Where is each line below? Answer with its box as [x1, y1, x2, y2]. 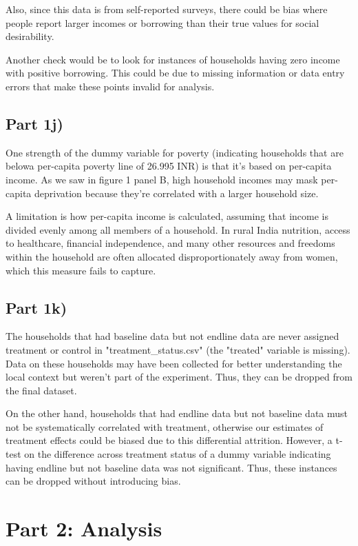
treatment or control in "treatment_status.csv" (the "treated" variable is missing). [6, 342, 350, 356]
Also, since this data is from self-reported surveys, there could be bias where [6, 2, 328, 16]
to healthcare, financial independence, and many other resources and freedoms [6, 236, 335, 250]
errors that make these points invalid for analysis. [6, 79, 215, 93]
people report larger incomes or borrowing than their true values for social [6, 15, 319, 30]
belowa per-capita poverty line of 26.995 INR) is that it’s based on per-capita [6, 159, 332, 173]
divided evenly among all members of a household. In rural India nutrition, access [6, 222, 350, 236]
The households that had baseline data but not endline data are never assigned [6, 329, 339, 343]
